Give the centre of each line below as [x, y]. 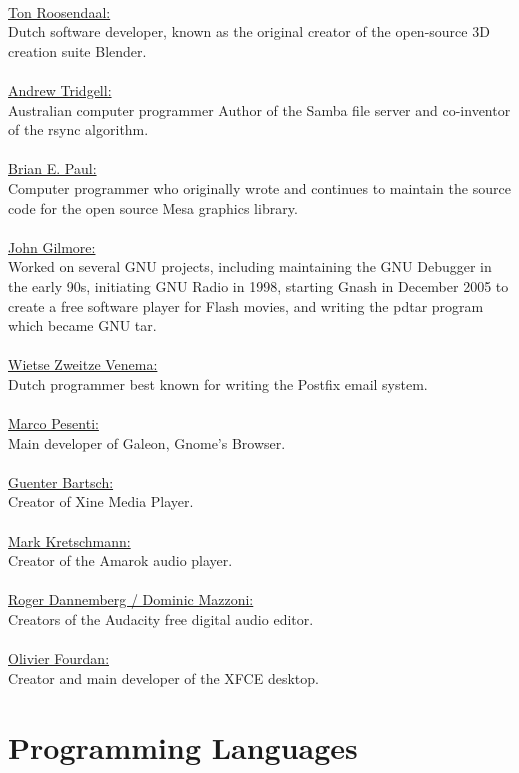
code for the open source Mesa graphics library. [153, 207]
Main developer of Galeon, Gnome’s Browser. [147, 442]
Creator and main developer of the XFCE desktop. [163, 677]
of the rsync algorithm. [78, 129]
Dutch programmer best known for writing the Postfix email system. [218, 383]
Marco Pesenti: [53, 423]
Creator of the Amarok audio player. [120, 560]
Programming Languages [183, 746]
